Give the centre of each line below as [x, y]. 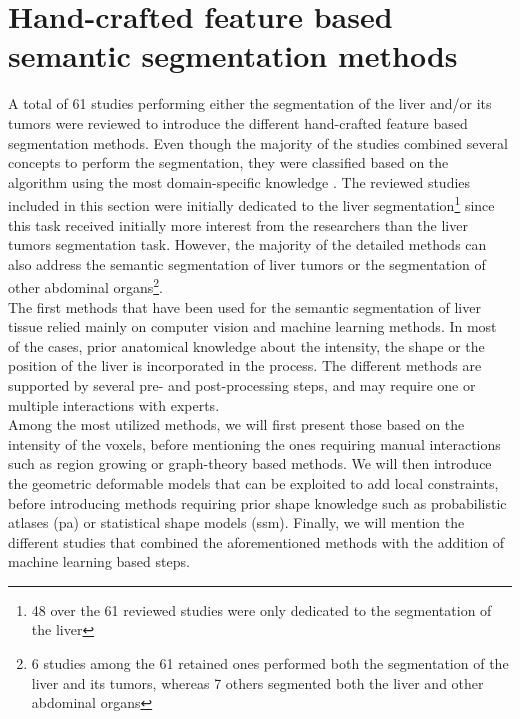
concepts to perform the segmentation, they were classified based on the [228, 162]
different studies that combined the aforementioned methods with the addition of [256, 541]
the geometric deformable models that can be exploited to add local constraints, [253, 482]
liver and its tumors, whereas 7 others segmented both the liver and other [257, 682]
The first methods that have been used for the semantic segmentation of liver [244, 306]
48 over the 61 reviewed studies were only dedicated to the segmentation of [261, 609]
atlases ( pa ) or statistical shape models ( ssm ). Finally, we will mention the [236, 522]
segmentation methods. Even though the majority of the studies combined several [258, 142]
